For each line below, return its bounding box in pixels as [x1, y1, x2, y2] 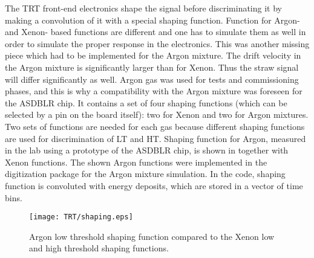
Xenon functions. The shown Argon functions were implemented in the [5, 155, 267, 168]
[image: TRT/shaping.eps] [29, 213, 133, 222]
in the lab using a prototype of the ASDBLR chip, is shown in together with [5, 144, 289, 156]
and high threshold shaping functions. [29, 242, 169, 254]
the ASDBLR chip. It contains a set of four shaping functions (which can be [5, 96, 287, 109]
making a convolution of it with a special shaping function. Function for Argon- [5, 13, 300, 26]
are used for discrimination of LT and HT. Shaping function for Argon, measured [5, 132, 306, 144]
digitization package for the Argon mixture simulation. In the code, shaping [5, 167, 286, 180]
